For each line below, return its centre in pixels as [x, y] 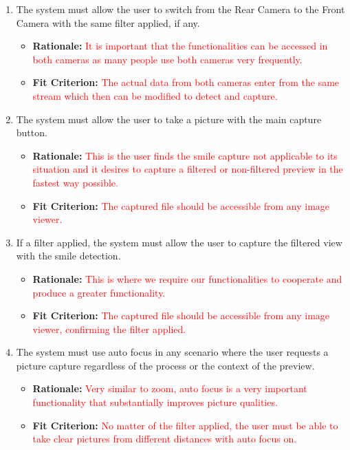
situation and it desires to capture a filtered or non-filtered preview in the [188, 169]
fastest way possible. [75, 182]
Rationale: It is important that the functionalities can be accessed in [180, 46]
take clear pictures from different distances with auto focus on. [165, 439]
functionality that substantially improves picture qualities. [155, 402]
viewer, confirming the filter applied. [109, 329]
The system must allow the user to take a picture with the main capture [169, 119]
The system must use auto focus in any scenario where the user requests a [172, 352]
